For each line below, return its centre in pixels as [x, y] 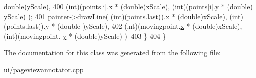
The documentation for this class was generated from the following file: [112, 52]
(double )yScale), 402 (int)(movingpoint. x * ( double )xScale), [150, 26]
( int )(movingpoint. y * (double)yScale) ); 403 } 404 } [85, 36]
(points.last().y [27, 26]
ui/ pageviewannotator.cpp [44, 69]
